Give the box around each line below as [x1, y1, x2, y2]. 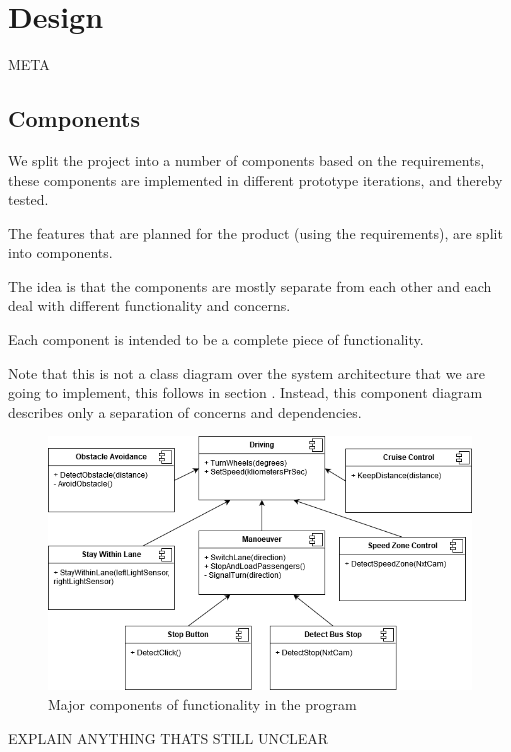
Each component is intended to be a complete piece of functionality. [8, 329, 424, 350]
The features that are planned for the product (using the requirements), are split [8, 222, 503, 243]
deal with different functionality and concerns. [8, 295, 291, 316]
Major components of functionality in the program [48, 693, 357, 714]
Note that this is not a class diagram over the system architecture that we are [8, 362, 485, 383]
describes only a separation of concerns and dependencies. [8, 401, 362, 422]
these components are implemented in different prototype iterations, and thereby [8, 169, 503, 190]
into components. [8, 242, 113, 263]
